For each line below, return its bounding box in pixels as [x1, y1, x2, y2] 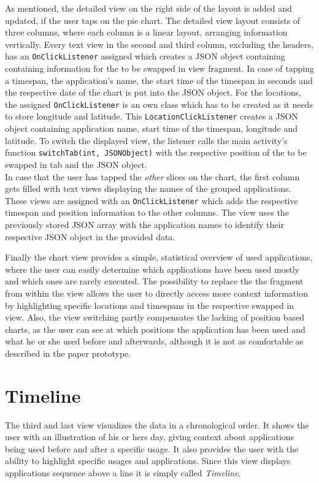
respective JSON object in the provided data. [5, 230, 175, 243]
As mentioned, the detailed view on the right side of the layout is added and [5, 2, 292, 14]
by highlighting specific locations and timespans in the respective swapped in [5, 299, 294, 311]
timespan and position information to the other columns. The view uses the [5, 206, 289, 219]
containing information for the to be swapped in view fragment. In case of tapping [5, 62, 314, 75]
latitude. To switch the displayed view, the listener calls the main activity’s [5, 134, 288, 146]
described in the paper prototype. [5, 346, 131, 359]
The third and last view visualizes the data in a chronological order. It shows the [5, 418, 309, 431]
